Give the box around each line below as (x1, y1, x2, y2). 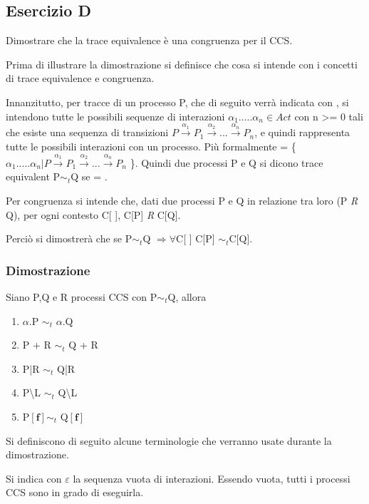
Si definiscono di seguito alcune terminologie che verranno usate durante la (6, 433, 332, 448)
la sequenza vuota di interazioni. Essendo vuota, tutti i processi (73, 470, 350, 485)
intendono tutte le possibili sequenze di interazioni (6, 108, 225, 123)
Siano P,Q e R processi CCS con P (6, 289, 157, 304)
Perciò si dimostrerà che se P (6, 231, 132, 246)
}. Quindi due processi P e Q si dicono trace (130, 155, 323, 170)
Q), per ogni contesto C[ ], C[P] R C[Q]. (6, 207, 181, 222)
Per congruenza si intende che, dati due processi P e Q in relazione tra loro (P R (6, 192, 358, 207)
